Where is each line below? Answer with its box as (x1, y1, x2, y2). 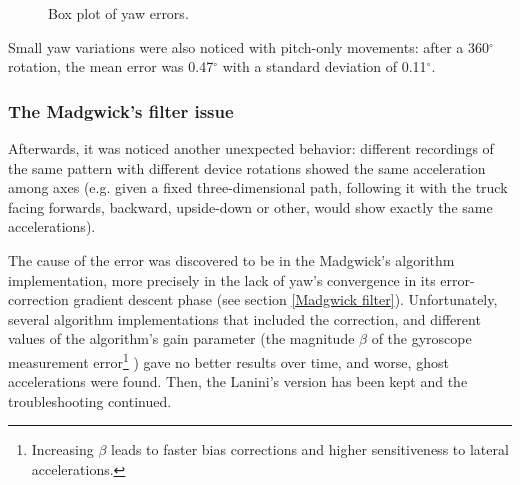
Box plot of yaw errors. (48, 3, 189, 23)
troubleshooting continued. (8, 390, 172, 411)
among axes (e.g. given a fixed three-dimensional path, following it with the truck (8, 177, 508, 198)
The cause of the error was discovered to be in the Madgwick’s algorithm (8, 249, 455, 270)
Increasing (31, 439, 94, 460)
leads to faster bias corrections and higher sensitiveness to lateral (111, 439, 509, 460)
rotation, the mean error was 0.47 (8, 56, 214, 77)
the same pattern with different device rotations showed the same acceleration (8, 157, 486, 178)
